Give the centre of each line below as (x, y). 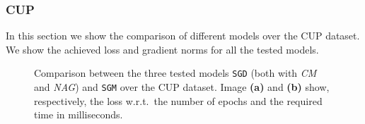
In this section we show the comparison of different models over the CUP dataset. (183, 36)
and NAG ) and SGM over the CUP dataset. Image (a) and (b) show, (182, 87)
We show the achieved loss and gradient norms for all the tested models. (162, 49)
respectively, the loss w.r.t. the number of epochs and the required (178, 100)
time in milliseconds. (79, 114)
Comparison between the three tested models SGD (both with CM (175, 73)
